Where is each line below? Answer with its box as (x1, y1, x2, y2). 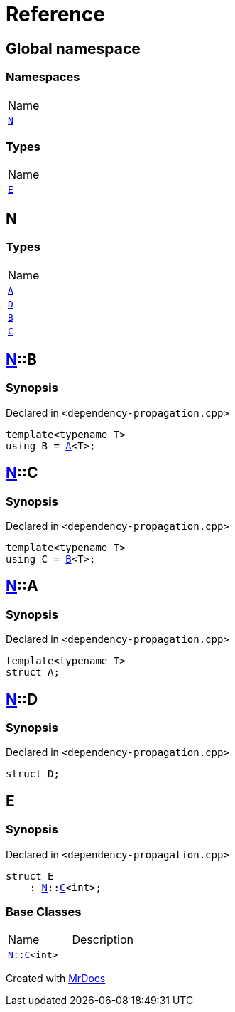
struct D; (6, 768, 60, 780)
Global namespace (6, 39, 141, 58)
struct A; (6, 666, 60, 678)
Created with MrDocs (6, 972, 106, 985)
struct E (6, 870, 54, 882)
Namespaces (6, 70, 80, 85)
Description (72, 932, 133, 947)
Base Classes (6, 904, 82, 919)
